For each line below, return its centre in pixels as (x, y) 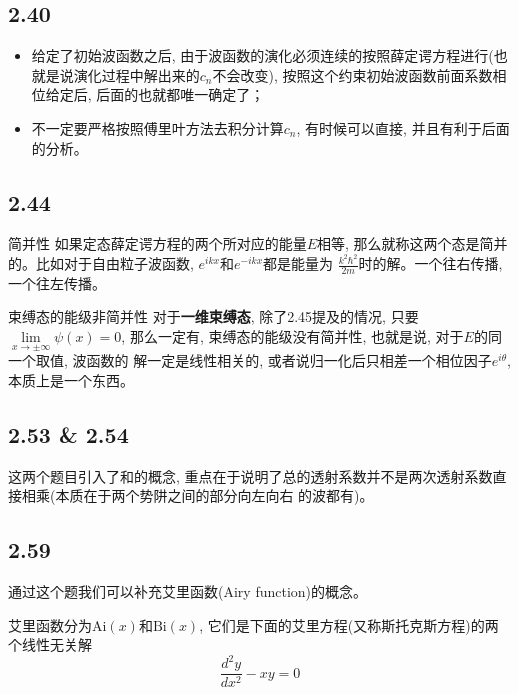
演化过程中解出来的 (136, 74)
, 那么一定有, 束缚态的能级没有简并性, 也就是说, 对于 (292, 336)
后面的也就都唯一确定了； (180, 94)
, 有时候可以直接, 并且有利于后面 (403, 127)
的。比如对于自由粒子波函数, (101, 263)
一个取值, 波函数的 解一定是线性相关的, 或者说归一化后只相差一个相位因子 (250, 360)
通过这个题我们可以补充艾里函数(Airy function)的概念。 (188, 591)
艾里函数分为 (50, 624)
